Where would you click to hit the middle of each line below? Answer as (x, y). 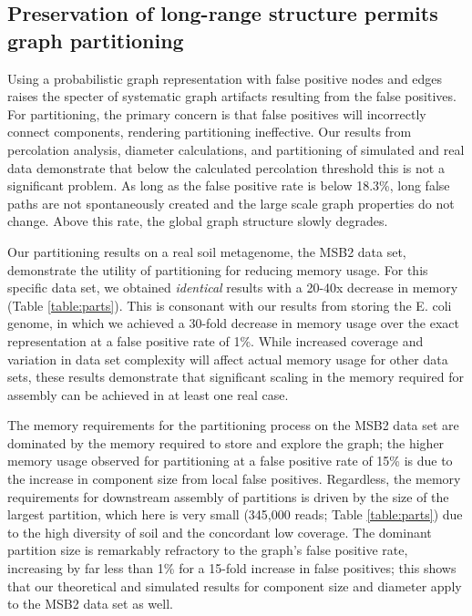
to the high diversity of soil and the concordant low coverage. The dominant (220, 532)
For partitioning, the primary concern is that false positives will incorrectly (217, 113)
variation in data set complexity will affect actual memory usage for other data (228, 359)
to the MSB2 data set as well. (90, 604)
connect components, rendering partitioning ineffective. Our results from (210, 132)
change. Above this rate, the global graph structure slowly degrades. (198, 221)
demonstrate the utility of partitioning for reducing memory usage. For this (218, 269)
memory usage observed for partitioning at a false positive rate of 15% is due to (230, 461)
